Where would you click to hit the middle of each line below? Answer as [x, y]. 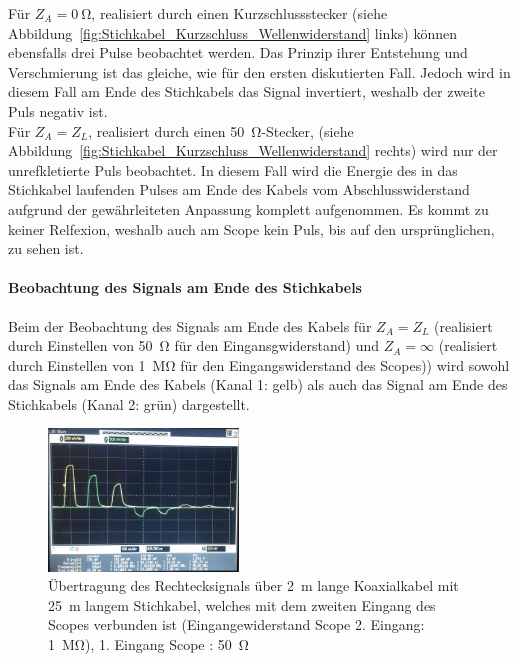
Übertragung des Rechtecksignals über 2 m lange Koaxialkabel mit [253, 585]
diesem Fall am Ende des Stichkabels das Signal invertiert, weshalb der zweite [246, 91]
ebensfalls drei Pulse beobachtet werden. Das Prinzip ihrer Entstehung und [238, 52]
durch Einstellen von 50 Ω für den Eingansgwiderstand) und [194, 345]
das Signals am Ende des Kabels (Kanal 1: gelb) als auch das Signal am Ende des [258, 384]
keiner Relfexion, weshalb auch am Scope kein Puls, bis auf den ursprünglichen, [251, 228]
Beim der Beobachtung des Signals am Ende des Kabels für [190, 325]
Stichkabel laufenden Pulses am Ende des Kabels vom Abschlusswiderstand [239, 189]
